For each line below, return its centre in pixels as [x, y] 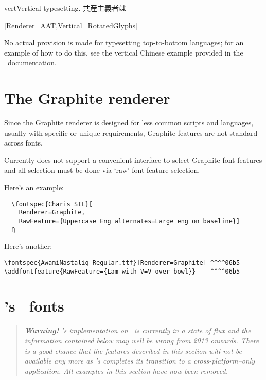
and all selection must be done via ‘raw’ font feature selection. [102, 170]
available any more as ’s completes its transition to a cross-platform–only [140, 361]
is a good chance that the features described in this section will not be [133, 350]
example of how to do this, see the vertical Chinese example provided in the [124, 52]
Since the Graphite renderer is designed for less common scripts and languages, [129, 123]
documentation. [32, 62]
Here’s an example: [34, 187]
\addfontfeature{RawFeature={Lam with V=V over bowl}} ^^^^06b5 [122, 271]
